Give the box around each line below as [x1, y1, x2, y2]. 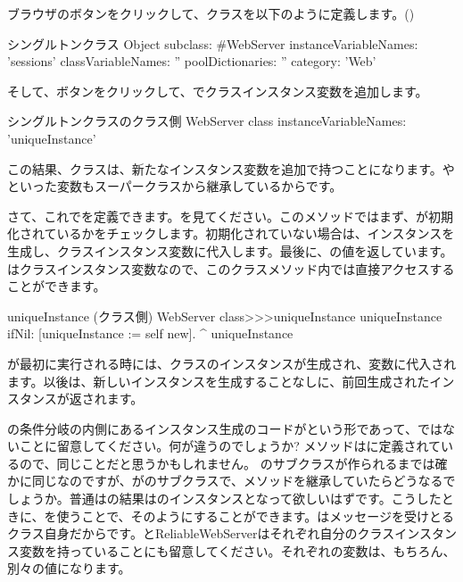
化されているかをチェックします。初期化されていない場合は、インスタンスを [7, 224, 455, 243]
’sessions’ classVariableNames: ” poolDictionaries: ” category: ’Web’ [7, 52, 376, 71]
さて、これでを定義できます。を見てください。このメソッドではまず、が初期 [7, 206, 454, 225]
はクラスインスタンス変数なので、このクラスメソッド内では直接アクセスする [7, 259, 455, 278]
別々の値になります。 [7, 559, 131, 578]
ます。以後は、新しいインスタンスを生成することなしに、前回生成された [7, 371, 430, 390]
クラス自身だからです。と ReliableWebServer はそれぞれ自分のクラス [7, 524, 395, 543]
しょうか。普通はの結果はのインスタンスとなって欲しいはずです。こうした [7, 489, 442, 508]
